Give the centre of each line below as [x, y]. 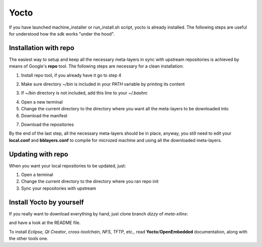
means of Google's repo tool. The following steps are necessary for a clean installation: [96, 66]
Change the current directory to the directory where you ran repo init [90, 181]
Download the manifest [44, 115]
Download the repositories [48, 124]
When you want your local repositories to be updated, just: [67, 166]
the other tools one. [29, 238]
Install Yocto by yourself [47, 202]
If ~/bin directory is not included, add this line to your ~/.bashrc [84, 93]
